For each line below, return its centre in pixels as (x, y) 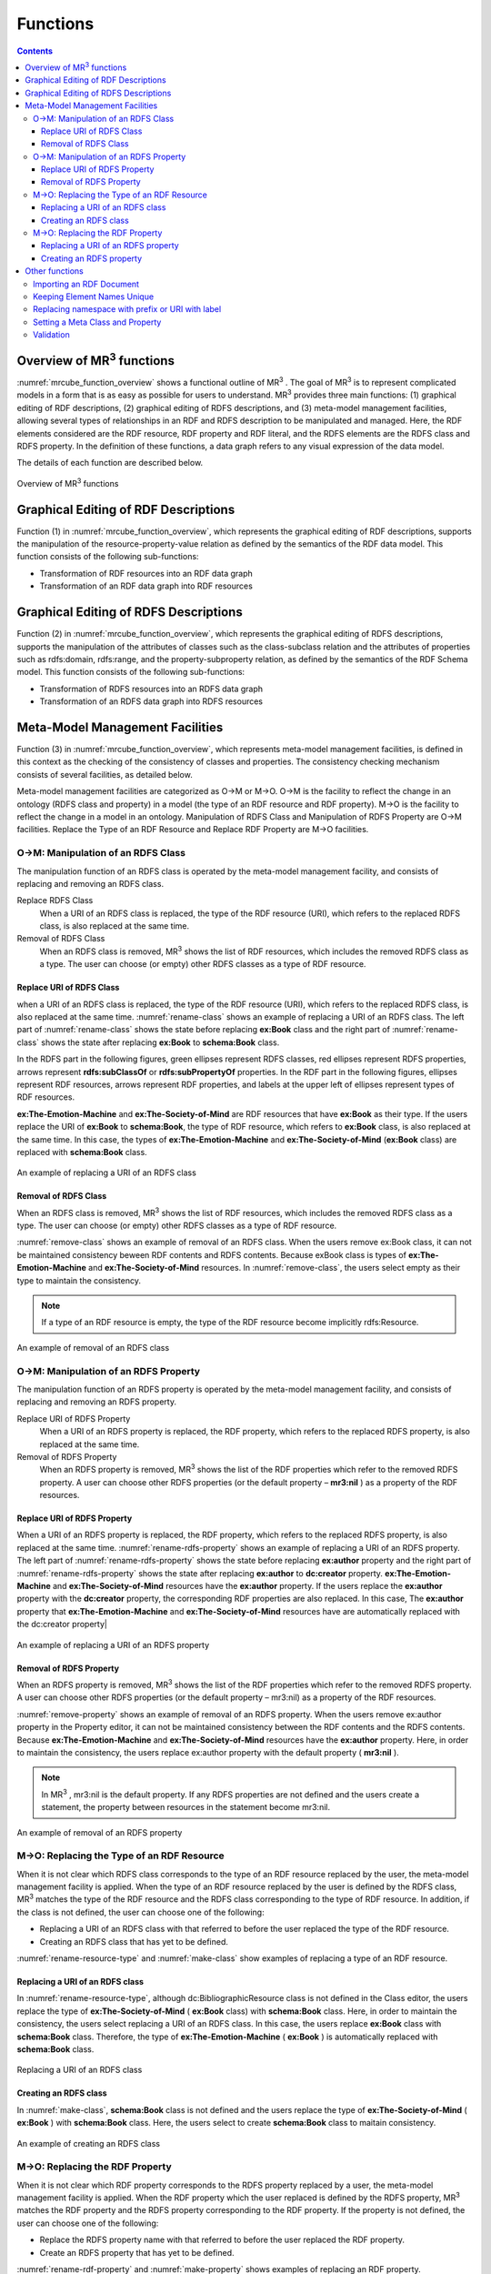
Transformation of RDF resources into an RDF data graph (146, 573)
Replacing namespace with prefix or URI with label (127, 309)
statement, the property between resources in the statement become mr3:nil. (186, 1807)
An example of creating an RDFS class (89, 2143)
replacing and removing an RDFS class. (90, 883)
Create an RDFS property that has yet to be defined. (137, 2252)
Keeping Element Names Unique (94, 297)
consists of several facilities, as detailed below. (105, 774)
